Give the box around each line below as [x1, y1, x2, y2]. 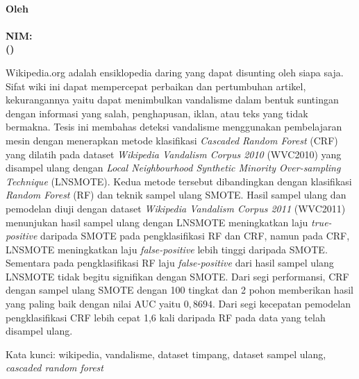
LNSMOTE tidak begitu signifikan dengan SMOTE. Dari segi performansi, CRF [6, 269, 349, 283]
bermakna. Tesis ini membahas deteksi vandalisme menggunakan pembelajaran [6, 119, 342, 134]
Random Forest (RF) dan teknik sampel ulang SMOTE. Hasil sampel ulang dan [6, 187, 347, 202]
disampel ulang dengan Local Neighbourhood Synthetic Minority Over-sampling [6, 160, 341, 175]
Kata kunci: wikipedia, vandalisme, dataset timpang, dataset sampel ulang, [6, 346, 326, 361]
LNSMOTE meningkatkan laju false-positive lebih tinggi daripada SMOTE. [6, 242, 328, 256]
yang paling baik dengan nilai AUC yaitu [6, 296, 181, 311]
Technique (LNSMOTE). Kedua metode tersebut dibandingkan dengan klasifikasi [6, 174, 352, 188]
